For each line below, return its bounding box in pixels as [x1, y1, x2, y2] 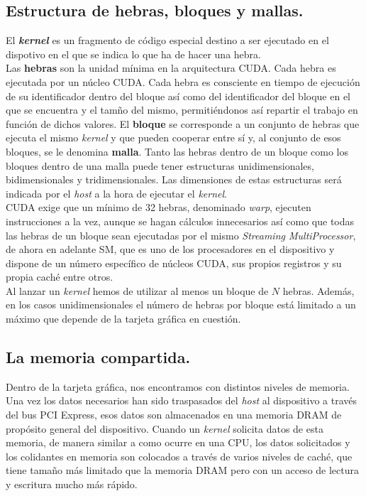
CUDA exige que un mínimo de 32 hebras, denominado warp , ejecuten [6, 200, 311, 215]
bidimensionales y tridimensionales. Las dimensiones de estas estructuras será [6, 172, 342, 187]
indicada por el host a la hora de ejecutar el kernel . [6, 185, 227, 200]
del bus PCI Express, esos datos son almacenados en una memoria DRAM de [6, 407, 342, 422]
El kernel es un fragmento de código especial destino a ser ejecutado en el [6, 33, 329, 48]
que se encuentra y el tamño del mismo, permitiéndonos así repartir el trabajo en [6, 102, 358, 117]
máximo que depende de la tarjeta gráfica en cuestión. [6, 311, 241, 326]
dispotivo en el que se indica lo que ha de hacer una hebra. [6, 46, 261, 61]
